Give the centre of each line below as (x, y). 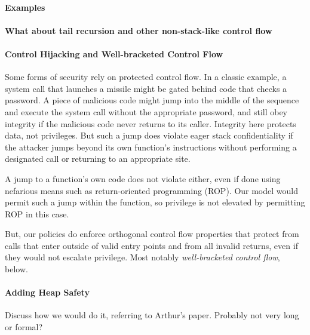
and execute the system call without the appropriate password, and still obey (146, 111)
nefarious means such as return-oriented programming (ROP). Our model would (151, 190)
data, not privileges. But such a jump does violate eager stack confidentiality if (149, 135)
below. (16, 269)
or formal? (24, 327)
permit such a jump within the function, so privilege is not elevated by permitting (155, 202)
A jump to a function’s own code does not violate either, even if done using (143, 178)
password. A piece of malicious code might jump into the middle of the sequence (152, 100)
